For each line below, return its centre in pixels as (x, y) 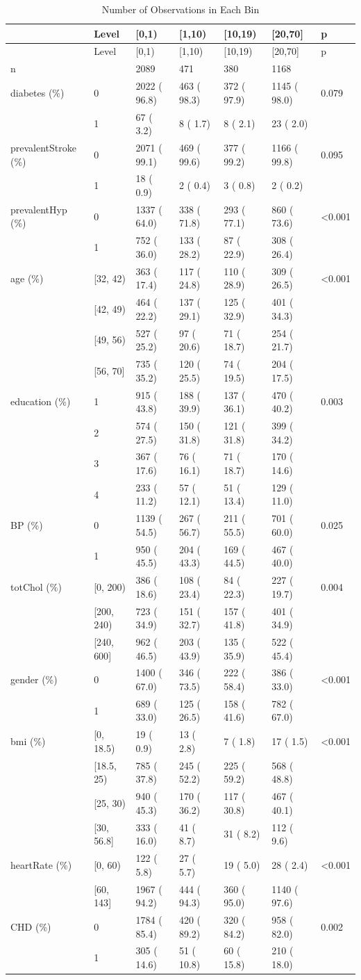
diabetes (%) (37, 92)
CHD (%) (31, 926)
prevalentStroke (43, 147)
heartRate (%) (41, 864)
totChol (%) (36, 586)
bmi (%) (28, 741)
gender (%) (34, 679)
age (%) (27, 278)
